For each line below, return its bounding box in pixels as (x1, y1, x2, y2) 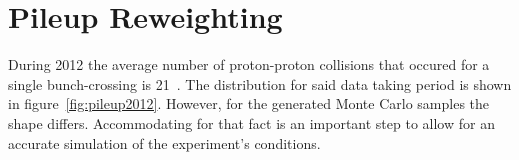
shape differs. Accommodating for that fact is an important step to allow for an (8, 112, 495, 133)
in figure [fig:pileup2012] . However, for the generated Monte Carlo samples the (8, 93, 490, 114)
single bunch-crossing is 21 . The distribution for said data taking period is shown (8, 73, 512, 94)
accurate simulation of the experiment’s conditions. (8, 132, 321, 153)
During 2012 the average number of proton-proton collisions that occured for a (8, 54, 490, 75)
